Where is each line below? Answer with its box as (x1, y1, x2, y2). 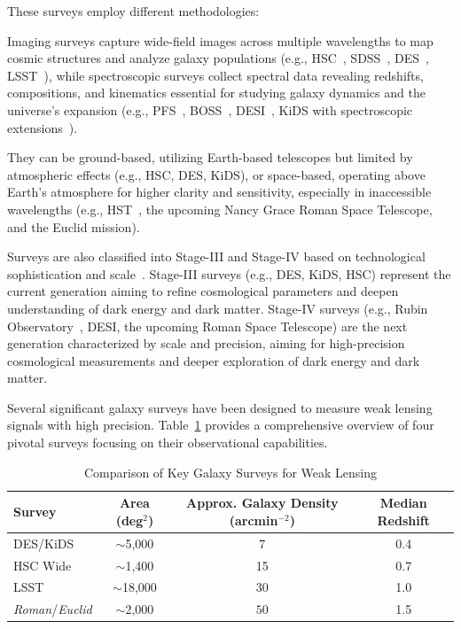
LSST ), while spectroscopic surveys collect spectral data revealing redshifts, (7, 66, 424, 84)
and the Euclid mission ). (7, 217, 140, 236)
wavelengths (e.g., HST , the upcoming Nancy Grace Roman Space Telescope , (7, 199, 433, 218)
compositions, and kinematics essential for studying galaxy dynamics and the (7, 83, 426, 102)
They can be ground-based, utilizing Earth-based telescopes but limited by (7, 148, 413, 167)
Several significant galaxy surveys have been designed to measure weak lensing (7, 398, 433, 416)
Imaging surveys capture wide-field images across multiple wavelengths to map (7, 31, 434, 50)
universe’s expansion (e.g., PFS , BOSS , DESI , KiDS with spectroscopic (7, 100, 413, 119)
